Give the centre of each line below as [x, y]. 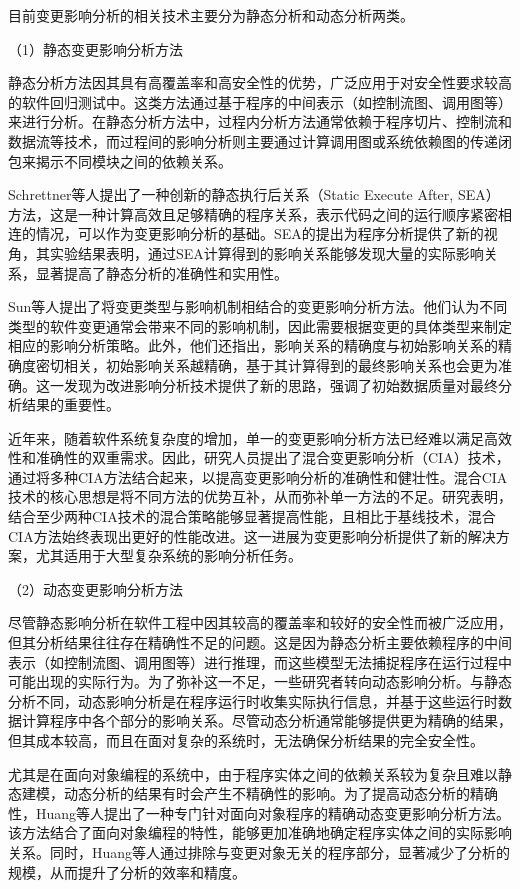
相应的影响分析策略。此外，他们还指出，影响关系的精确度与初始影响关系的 [253, 345]
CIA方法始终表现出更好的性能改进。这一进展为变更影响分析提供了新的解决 [252, 535]
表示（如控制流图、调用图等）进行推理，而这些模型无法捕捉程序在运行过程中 [260, 661]
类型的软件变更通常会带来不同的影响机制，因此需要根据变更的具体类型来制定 [260, 325]
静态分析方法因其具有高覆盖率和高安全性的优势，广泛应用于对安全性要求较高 [260, 82]
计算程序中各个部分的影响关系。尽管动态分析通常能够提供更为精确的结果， [266, 720]
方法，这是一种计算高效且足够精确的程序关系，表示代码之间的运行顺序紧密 [253, 213]
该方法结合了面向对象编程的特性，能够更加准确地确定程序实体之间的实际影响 [260, 832]
